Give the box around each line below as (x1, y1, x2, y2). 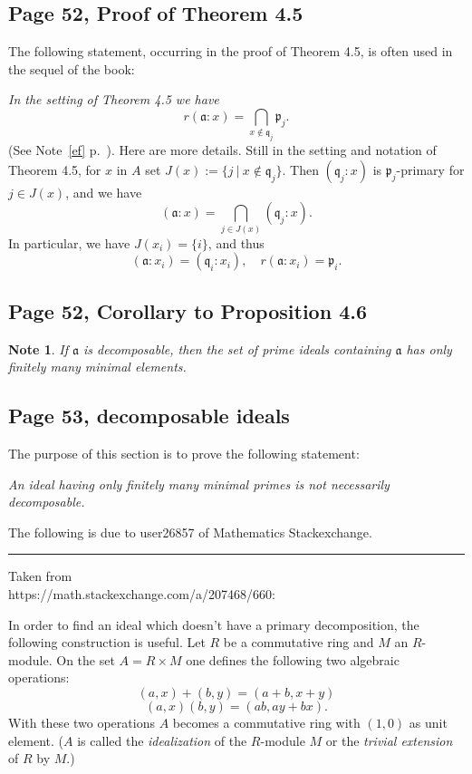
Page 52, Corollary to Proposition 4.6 (8, 296, 367, 324)
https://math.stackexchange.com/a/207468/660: (8, 585, 275, 603)
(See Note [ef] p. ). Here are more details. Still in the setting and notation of (8, 140, 437, 160)
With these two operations (8, 712, 155, 731)
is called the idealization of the (77, 730, 247, 750)
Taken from (8, 566, 72, 585)
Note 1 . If (8, 339, 68, 358)
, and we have (65, 182, 142, 201)
